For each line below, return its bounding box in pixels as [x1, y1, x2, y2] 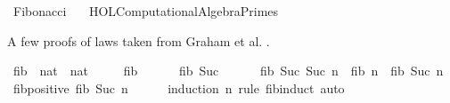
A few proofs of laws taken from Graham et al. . [7, 31, 270, 50]
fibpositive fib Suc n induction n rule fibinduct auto [12, 78, 345, 97]
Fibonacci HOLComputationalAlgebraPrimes [12, 2, 279, 20]
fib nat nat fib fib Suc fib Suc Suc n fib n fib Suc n [12, 61, 444, 80]
